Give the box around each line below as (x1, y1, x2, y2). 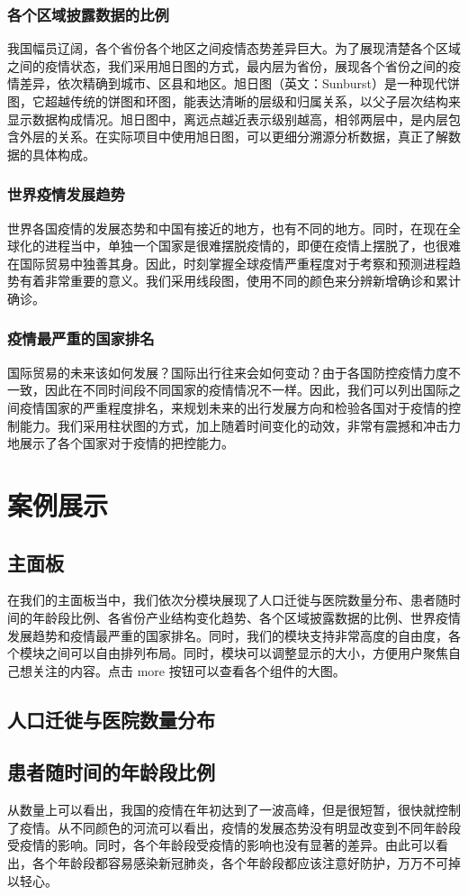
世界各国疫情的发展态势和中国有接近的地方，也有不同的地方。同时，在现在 (7, 218, 448, 237)
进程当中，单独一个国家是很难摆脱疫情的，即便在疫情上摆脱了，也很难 (44, 236, 461, 255)
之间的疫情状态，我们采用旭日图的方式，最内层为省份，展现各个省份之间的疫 (7, 56, 461, 75)
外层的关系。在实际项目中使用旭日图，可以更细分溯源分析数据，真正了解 (19, 127, 448, 146)
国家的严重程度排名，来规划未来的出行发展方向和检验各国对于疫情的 (44, 397, 448, 416)
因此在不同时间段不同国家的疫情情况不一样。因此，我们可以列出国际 (44, 380, 448, 399)
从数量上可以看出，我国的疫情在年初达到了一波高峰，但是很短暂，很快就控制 (7, 800, 461, 819)
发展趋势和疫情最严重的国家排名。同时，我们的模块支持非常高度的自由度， (7, 626, 448, 644)
